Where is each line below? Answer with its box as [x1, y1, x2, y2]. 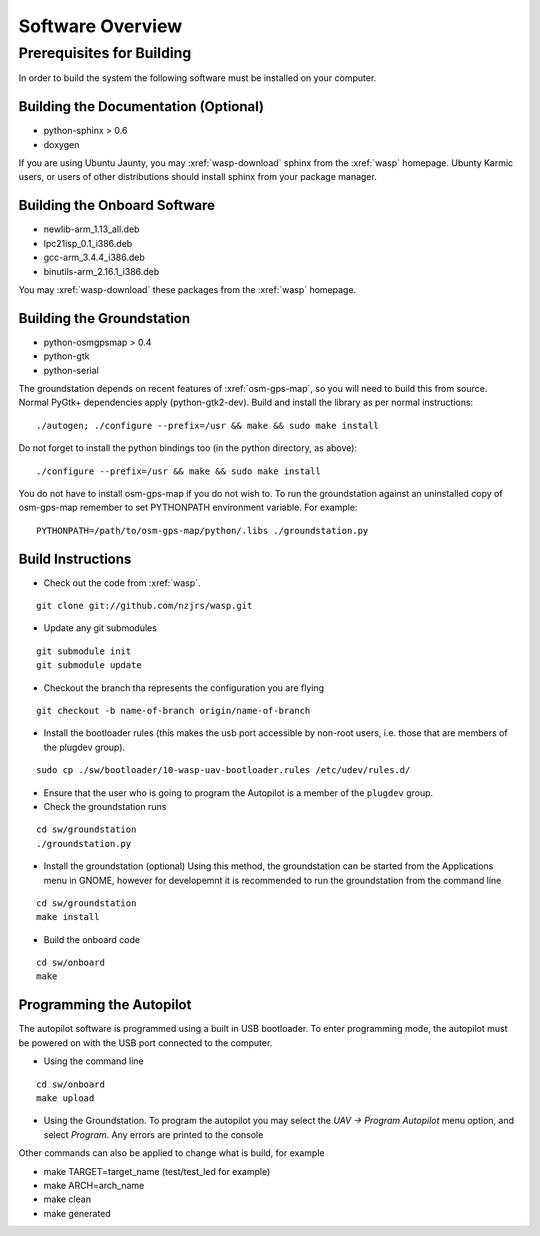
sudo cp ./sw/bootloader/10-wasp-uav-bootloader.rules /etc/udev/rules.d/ [36, 765, 411, 776]
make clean [43, 1193, 92, 1205]
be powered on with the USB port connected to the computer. [18, 1036, 273, 1049]
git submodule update [36, 660, 142, 671]
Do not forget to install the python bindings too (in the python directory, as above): [18, 442, 358, 454]
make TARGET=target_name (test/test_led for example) [43, 1165, 271, 1177]
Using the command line [43, 1055, 144, 1067]
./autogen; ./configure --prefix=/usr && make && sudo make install [36, 420, 379, 431]
